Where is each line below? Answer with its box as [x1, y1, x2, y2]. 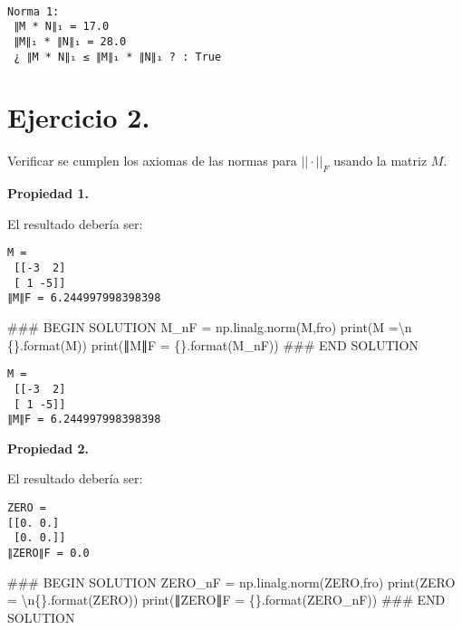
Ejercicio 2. [7, 99, 150, 136]
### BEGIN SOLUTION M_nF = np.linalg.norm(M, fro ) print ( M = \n [7, 318, 412, 337]
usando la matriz [333, 151, 428, 170]
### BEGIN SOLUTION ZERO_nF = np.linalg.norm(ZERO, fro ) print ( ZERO [7, 572, 456, 591]
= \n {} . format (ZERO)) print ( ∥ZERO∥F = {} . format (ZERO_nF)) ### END [7, 590, 446, 609]
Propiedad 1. [7, 184, 90, 203]
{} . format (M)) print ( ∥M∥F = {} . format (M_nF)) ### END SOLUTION [7, 335, 419, 354]
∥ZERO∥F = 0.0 [7, 546, 90, 559]
